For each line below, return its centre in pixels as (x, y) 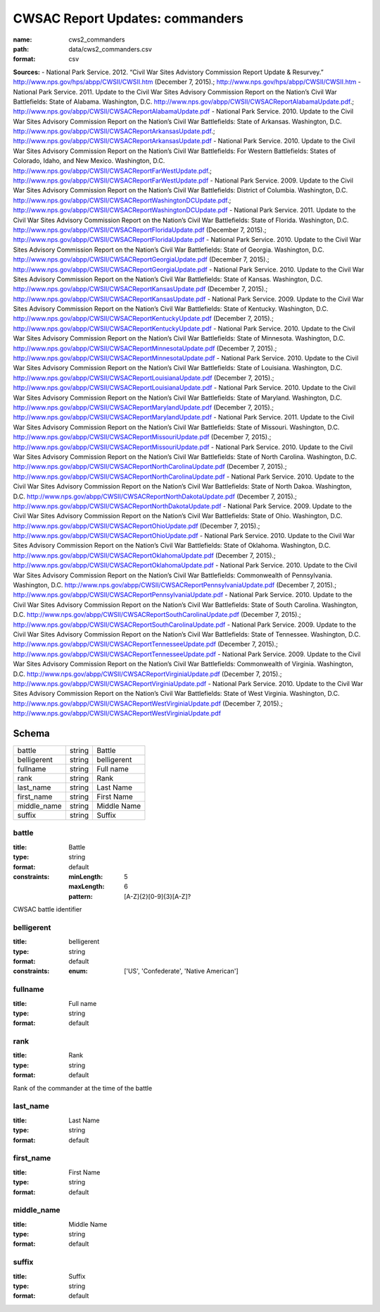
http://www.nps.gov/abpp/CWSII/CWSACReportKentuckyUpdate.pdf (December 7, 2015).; (143, 319)
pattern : (81, 896)
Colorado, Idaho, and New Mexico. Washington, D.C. (89, 161)
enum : (78, 971)
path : (21, 49)
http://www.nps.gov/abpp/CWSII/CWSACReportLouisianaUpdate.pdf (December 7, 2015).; (144, 378)
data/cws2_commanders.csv (110, 49)
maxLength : (87, 887)
